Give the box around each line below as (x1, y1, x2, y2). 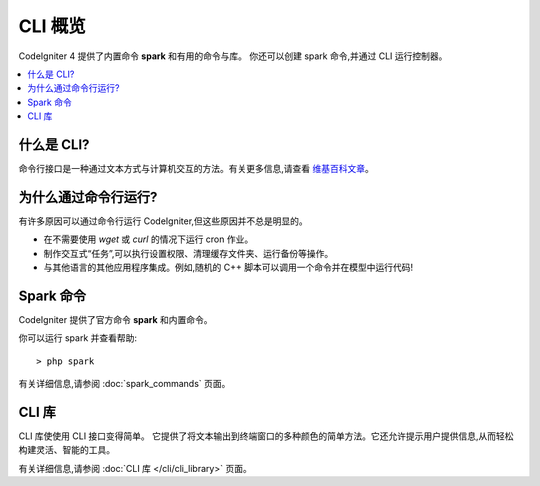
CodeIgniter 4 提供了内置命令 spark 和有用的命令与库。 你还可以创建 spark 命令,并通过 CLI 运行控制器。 (18, 50, 448, 62)
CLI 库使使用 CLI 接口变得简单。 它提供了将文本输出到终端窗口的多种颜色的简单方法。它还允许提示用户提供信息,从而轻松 (18, 430, 514, 442)
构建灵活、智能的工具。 (18, 444, 115, 456)
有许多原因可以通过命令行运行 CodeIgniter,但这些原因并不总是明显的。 (18, 215, 309, 227)
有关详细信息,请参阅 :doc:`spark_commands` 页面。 (18, 378, 231, 390)
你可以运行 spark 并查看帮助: (18, 332, 138, 344)
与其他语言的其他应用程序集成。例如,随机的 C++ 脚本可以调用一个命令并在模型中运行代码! (43, 261, 414, 274)
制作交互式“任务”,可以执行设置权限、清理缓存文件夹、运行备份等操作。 (43, 247, 334, 259)
